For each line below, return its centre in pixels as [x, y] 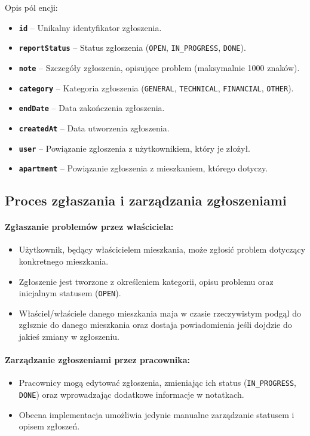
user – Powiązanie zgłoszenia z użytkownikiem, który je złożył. [134, 148]
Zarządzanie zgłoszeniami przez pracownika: [98, 360]
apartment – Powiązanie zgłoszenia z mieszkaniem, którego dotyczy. [143, 168]
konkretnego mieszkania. [64, 261]
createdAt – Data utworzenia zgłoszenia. [94, 128]
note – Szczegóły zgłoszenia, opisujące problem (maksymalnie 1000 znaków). [159, 67]
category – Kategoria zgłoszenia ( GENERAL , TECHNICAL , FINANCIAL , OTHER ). [156, 87]
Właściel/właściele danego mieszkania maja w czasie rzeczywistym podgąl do [160, 313]
